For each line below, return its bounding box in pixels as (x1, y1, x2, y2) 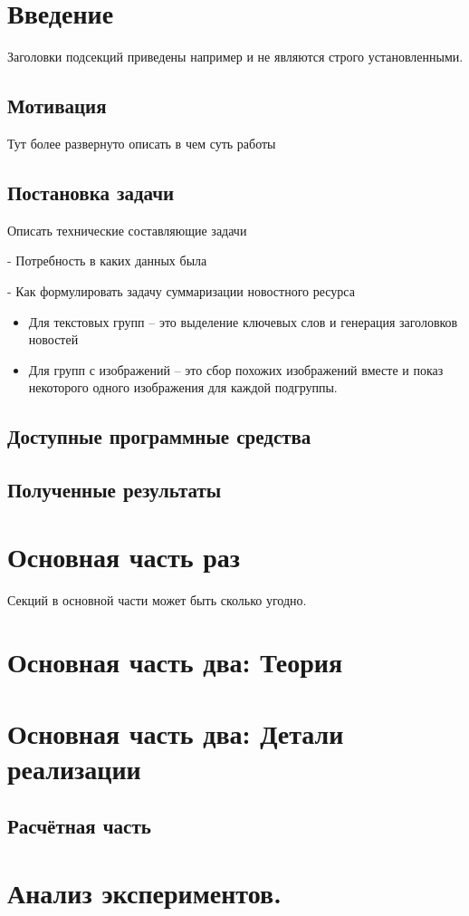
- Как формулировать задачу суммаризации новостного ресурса (7, 281, 355, 300)
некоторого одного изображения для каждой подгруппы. (28, 378, 338, 397)
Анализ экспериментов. (7, 874, 282, 911)
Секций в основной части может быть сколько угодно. (7, 590, 307, 609)
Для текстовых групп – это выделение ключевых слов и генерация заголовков (28, 312, 458, 331)
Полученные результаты (7, 476, 222, 504)
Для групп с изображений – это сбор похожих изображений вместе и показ (28, 360, 444, 379)
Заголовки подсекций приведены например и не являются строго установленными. (7, 47, 464, 66)
